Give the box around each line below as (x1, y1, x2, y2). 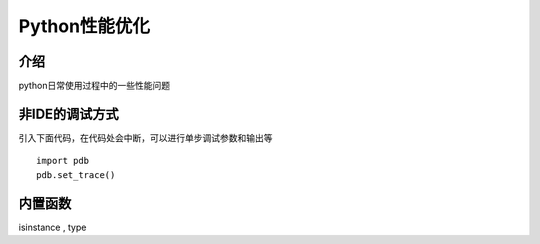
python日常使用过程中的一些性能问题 (18, 80, 170, 92)
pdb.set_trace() (36, 169, 116, 180)
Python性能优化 (18, 15, 150, 37)
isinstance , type (18, 221, 87, 233)
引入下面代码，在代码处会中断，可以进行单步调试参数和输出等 (18, 131, 273, 144)
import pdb (36, 155, 90, 167)
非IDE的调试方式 (18, 105, 119, 122)
